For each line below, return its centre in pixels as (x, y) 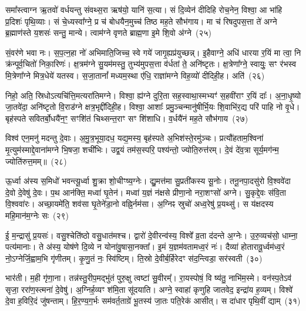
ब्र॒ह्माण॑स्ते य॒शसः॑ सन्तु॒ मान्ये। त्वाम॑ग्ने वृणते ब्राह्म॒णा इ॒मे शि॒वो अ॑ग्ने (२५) (108, 33)
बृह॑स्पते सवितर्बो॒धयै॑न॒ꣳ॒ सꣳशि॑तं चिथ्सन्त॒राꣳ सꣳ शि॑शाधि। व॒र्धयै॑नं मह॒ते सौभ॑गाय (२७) (127, 118)
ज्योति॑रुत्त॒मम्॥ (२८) (36, 161)
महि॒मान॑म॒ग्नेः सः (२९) (37, 215)
